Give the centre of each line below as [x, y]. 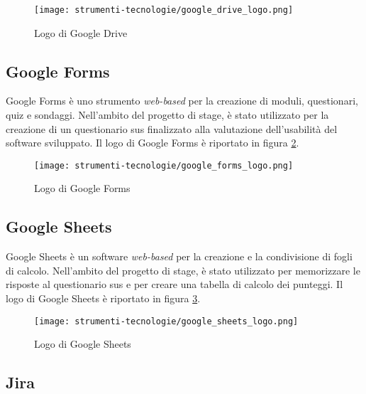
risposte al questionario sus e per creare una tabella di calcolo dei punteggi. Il [174, 284]
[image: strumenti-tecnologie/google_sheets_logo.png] [166, 321]
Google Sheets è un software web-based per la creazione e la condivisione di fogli [179, 256]
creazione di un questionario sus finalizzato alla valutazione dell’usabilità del [172, 128]
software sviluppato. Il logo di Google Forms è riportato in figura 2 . [152, 143]
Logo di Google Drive [81, 32]
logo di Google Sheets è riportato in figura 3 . [103, 298]
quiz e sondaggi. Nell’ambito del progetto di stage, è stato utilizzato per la [167, 115]
